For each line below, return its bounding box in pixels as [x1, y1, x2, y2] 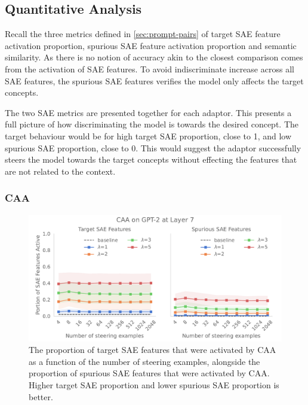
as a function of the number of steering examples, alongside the [29, 355, 260, 367]
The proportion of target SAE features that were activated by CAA [29, 343, 276, 356]
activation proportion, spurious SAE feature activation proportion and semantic [5, 39, 297, 51]
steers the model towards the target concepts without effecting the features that [5, 153, 297, 166]
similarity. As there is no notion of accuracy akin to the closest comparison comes [5, 51, 303, 63]
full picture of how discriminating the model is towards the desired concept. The [5, 118, 299, 130]
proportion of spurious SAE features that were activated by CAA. [29, 367, 270, 379]
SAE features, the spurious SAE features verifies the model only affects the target [5, 74, 304, 87]
